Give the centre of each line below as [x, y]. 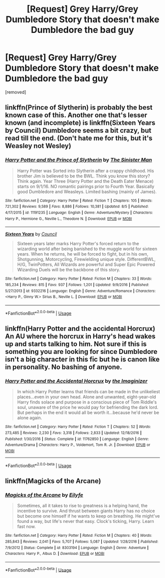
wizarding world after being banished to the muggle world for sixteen [87, 249]
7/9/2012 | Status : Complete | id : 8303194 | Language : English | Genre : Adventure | [77, 548]
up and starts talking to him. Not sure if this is [76, 344]
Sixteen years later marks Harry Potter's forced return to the [78, 244]
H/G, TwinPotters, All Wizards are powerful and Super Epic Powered [86, 264]
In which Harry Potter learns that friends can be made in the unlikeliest [89, 392]
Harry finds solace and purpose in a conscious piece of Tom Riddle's [87, 402]
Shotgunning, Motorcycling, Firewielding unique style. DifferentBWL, [86, 260]
